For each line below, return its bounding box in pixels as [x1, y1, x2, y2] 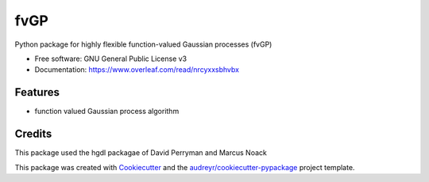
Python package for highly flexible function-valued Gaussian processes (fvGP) [14, 40, 272, 49]
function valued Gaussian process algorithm [34, 107, 180, 116]
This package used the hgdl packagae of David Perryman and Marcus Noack [14, 148, 268, 157]
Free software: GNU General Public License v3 [34, 54, 187, 63]
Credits [14, 127, 52, 141]
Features [14, 85, 60, 99]
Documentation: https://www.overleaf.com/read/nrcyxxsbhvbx [34, 65, 240, 74]
